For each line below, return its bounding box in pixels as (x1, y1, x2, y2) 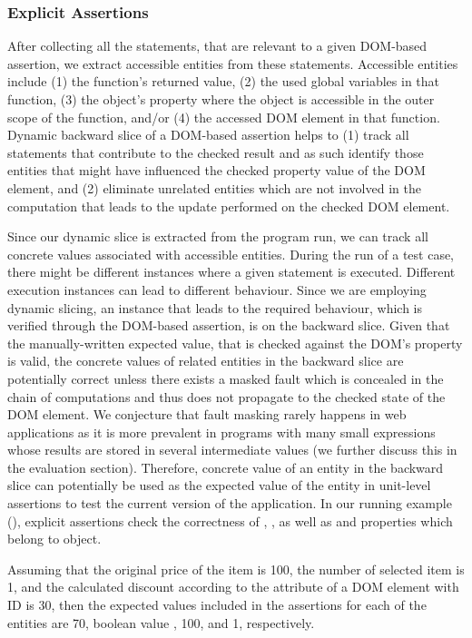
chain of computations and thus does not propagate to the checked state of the (7, 387, 446, 406)
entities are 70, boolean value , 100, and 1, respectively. (7, 613, 315, 632)
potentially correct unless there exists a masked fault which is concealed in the (7, 368, 444, 388)
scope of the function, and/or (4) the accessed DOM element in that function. (7, 107, 440, 126)
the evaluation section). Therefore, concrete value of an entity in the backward (7, 457, 444, 476)
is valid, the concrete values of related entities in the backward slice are (7, 351, 404, 370)
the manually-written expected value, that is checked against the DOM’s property (7, 333, 463, 352)
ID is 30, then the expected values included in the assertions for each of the (7, 595, 427, 614)
